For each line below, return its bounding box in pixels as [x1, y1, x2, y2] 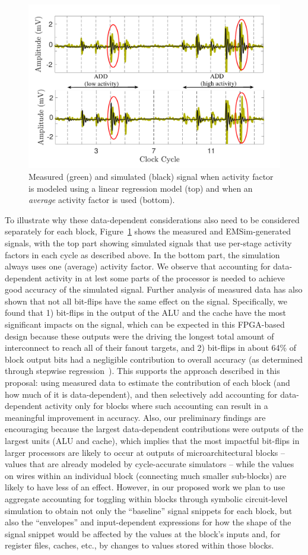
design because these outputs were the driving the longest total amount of [5, 329, 274, 342]
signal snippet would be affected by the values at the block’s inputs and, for [5, 527, 281, 540]
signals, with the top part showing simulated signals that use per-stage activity [5, 236, 292, 249]
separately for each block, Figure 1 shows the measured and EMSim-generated [5, 225, 291, 237]
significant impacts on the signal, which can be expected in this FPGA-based [5, 318, 285, 331]
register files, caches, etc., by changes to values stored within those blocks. [5, 539, 274, 551]
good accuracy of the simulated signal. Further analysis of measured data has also [5, 283, 303, 296]
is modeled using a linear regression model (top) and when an [28, 182, 253, 194]
